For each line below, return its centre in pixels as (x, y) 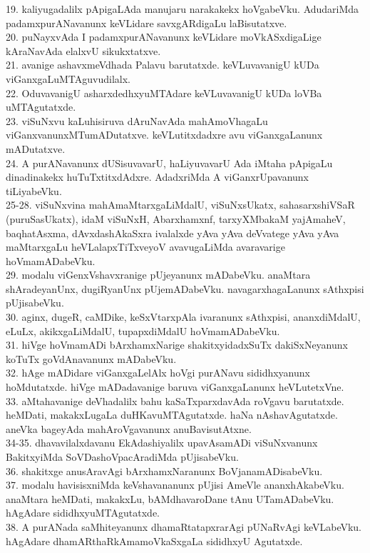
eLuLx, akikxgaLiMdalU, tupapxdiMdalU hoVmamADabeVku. (143, 330)
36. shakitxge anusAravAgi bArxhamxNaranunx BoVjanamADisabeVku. (164, 470)
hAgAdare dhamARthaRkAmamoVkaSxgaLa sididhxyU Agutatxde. (154, 540)
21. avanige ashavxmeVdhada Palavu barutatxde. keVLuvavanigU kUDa (163, 65)
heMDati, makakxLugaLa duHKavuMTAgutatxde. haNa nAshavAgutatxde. (172, 415)
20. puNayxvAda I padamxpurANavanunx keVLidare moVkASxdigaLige (164, 37)
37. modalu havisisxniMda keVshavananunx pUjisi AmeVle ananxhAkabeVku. (175, 485)
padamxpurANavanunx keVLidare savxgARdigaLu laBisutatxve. (147, 23)
